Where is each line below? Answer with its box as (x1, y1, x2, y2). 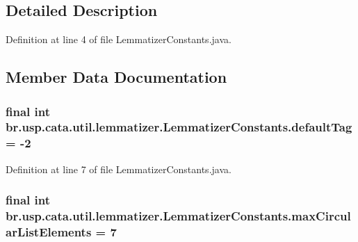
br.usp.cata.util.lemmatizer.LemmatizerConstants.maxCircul (6, 207, 351, 225)
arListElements (6, 223, 92, 240)
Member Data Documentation (6, 66, 227, 88)
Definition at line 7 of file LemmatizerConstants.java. (6, 161, 231, 176)
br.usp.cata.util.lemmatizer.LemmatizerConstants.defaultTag (6, 118, 352, 136)
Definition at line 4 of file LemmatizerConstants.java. (6, 32, 231, 47)
